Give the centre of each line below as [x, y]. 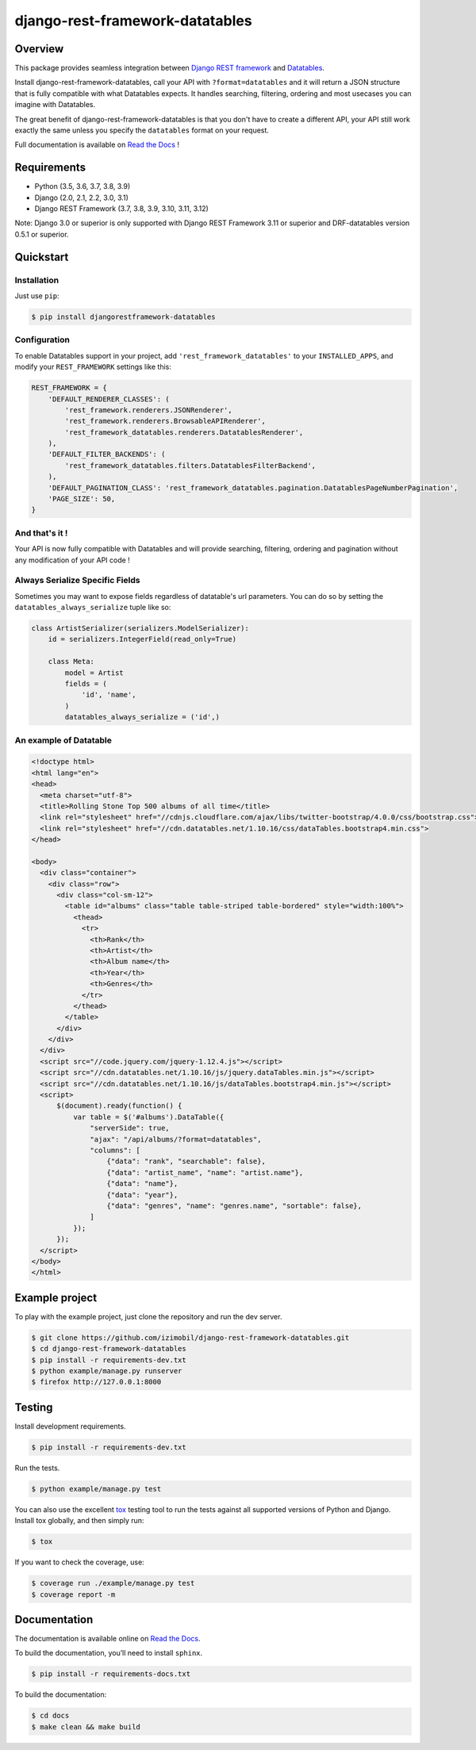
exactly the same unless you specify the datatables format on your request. [142, 130]
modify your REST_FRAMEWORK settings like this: [93, 367]
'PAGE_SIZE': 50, [82, 499]
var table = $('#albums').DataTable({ [148, 1117]
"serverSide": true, [130, 1128]
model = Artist [94, 673]
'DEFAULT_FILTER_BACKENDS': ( [107, 455]
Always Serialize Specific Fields [77, 581]
